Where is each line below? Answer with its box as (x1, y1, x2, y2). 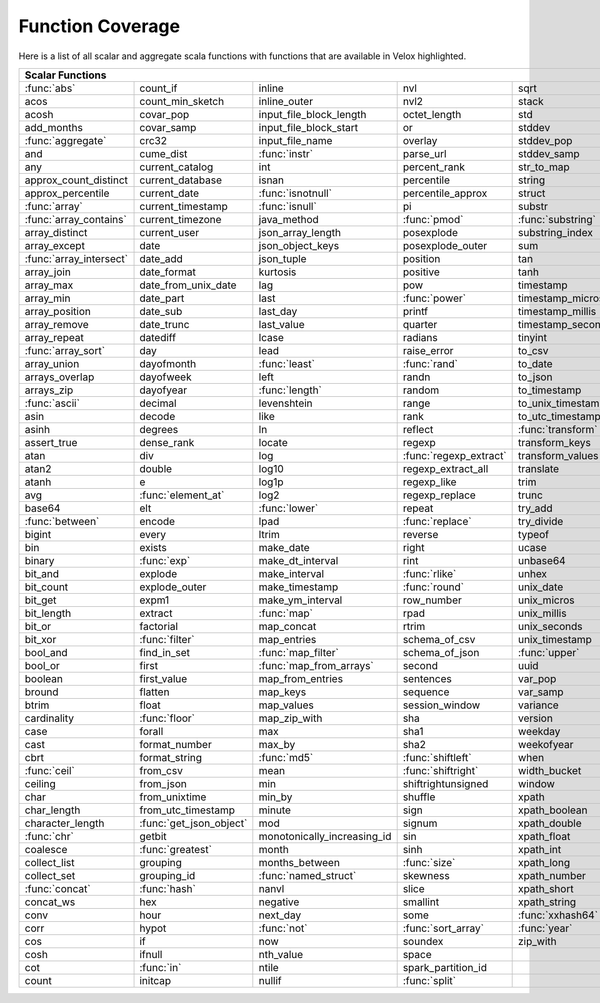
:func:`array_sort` (24, 343, 105, 357)
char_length (24, 803, 81, 817)
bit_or (24, 619, 52, 633)
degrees (139, 422, 179, 436)
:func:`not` (258, 921, 308, 935)
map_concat (258, 619, 317, 633)
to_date (518, 356, 554, 370)
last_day (258, 304, 298, 318)
